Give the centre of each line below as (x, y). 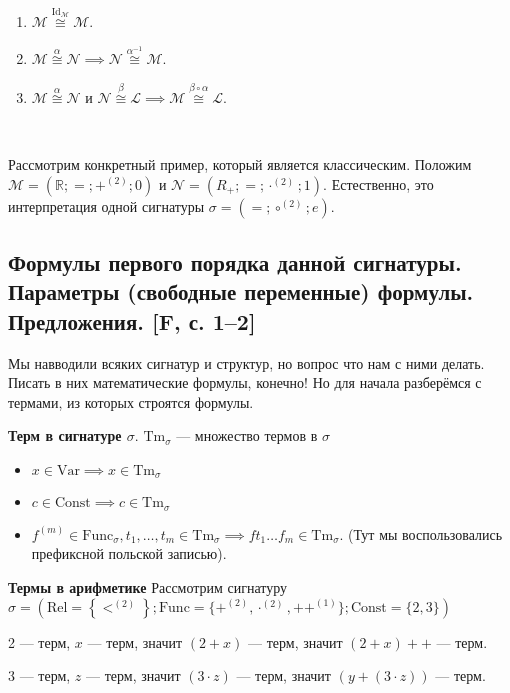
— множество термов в (247, 435)
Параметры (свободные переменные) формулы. (241, 291)
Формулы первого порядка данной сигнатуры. (235, 261)
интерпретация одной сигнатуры (106, 205)
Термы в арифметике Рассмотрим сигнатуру (148, 587)
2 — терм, (39, 641)
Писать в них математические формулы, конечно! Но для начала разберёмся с (245, 382)
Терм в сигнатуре (65, 435)
